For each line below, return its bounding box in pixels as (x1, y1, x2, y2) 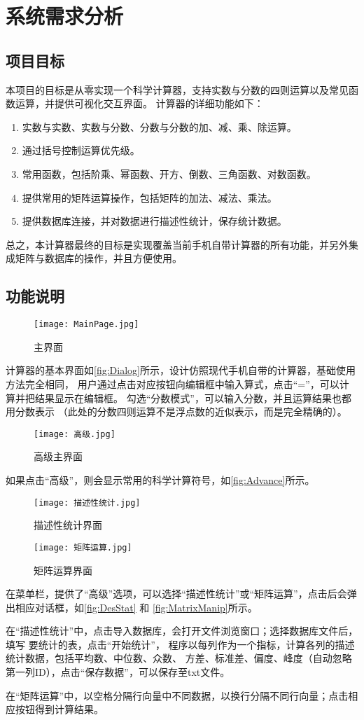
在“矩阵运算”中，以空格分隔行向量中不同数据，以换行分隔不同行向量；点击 (6, 688, 349, 702)
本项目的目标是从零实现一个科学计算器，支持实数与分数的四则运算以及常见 (6, 82, 349, 97)
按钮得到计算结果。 (15, 702, 104, 716)
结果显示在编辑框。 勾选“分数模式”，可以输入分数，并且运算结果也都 (34, 390, 351, 405)
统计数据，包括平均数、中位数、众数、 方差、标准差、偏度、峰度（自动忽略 (6, 651, 352, 665)
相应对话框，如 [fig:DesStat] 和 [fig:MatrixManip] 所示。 (15, 600, 258, 614)
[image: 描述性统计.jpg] (34, 497, 141, 508)
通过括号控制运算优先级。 (22, 143, 140, 158)
